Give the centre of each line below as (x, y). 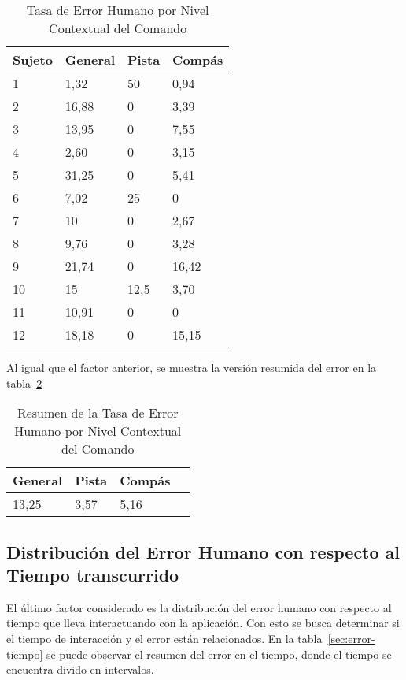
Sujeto (33, 59)
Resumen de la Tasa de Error (98, 413)
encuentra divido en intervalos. (80, 669)
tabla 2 (24, 383)
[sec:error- (351, 638)
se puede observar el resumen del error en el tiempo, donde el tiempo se (219, 654)
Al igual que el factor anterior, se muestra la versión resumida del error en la (192, 367)
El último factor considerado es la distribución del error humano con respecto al (199, 607)
